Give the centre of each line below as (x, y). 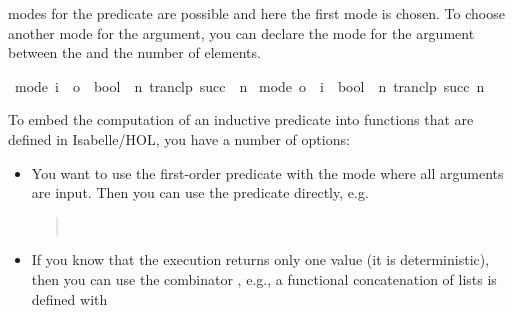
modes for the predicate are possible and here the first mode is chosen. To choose (256, 13)
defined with (69, 298)
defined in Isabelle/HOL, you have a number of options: (179, 138)
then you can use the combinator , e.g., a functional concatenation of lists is (264, 278)
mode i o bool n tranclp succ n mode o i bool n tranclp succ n (249, 85)
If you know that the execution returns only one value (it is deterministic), (260, 259)
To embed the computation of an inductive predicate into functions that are (241, 119)
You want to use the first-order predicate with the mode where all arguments (267, 172)
